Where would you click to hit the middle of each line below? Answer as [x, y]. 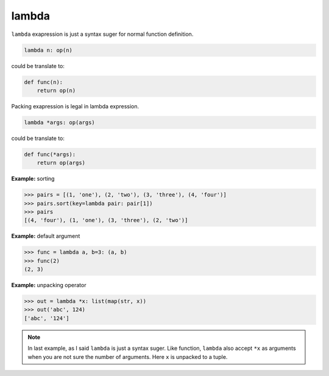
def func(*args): [50, 154]
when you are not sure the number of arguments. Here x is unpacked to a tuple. [128, 357]
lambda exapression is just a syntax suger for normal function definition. [102, 34]
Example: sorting [33, 179]
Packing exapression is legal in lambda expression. [75, 106]
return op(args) [61, 163]
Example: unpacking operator [49, 285]
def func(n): [44, 82]
